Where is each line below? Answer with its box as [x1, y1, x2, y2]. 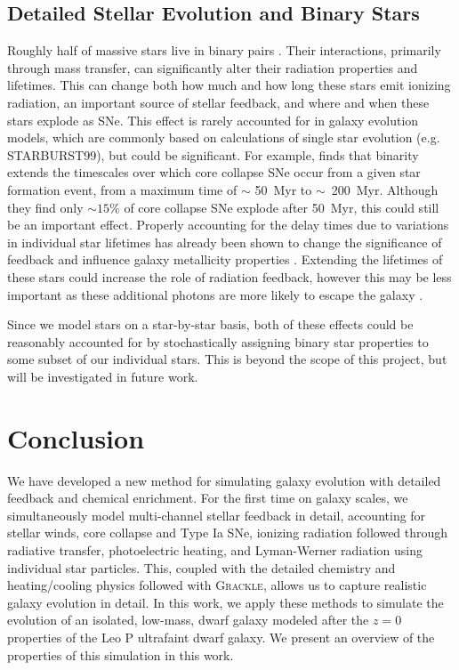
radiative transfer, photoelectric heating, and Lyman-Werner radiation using [7, 540, 423, 559]
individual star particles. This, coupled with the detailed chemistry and [7, 558, 396, 577]
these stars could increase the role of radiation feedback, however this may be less [7, 267, 452, 286]
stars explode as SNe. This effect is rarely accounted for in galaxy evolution [7, 110, 419, 129]
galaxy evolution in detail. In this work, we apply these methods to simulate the [7, 593, 444, 611]
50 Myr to [254, 180, 312, 198]
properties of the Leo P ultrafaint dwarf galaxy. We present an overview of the [7, 627, 435, 646]
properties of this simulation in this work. [7, 645, 234, 664]
